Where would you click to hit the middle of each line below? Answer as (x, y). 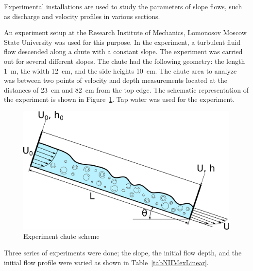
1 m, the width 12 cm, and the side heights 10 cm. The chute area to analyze (120, 70)
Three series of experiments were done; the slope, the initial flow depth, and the (123, 252)
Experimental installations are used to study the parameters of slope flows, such (123, 6)
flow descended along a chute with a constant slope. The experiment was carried (123, 51)
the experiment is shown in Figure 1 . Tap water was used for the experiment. (119, 99)
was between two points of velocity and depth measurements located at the (116, 80)
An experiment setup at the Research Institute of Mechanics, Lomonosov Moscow (125, 32)
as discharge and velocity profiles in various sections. (82, 16)
